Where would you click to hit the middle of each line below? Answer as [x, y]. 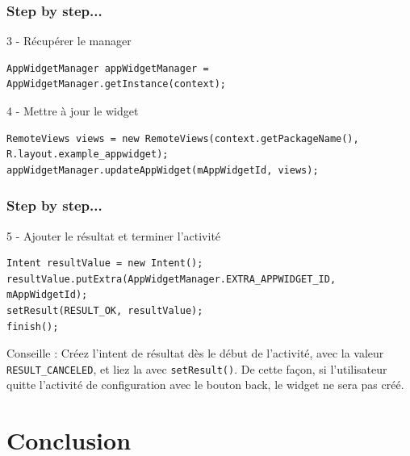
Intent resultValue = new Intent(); [105, 264]
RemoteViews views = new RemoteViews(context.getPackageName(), [183, 138]
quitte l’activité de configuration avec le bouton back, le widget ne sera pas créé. [205, 385]
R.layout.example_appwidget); [88, 155]
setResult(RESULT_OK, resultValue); [105, 310]
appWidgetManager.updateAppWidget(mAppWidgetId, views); [163, 170]
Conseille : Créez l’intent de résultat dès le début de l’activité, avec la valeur [195, 353]
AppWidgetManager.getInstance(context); [117, 84]
